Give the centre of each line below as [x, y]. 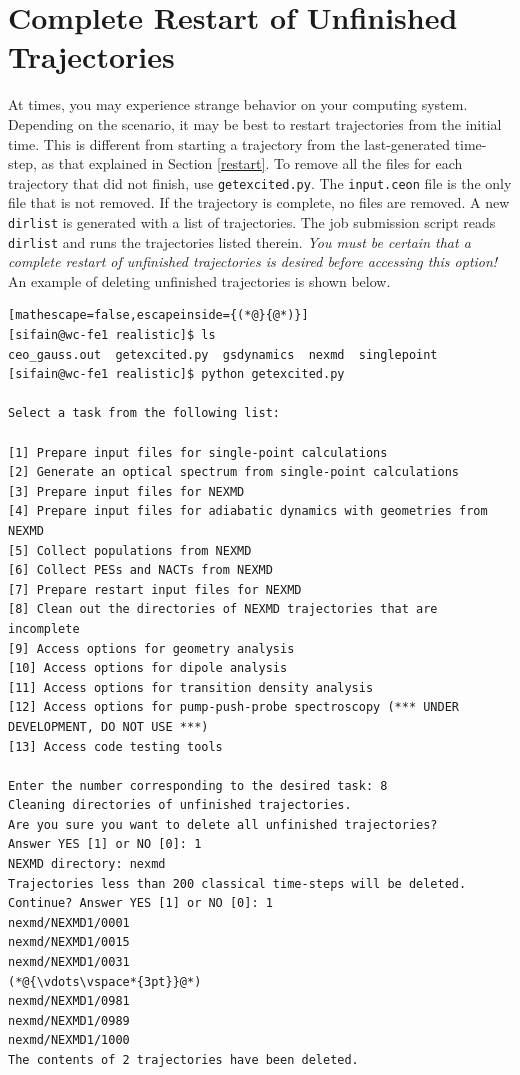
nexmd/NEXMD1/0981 [69, 1001]
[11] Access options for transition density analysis [191, 687]
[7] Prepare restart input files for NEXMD [155, 589]
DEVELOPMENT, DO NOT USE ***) [108, 726]
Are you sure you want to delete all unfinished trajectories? [223, 824]
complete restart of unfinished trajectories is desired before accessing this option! [253, 261]
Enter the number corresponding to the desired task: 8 [198, 785]
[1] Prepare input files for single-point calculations [198, 452]
